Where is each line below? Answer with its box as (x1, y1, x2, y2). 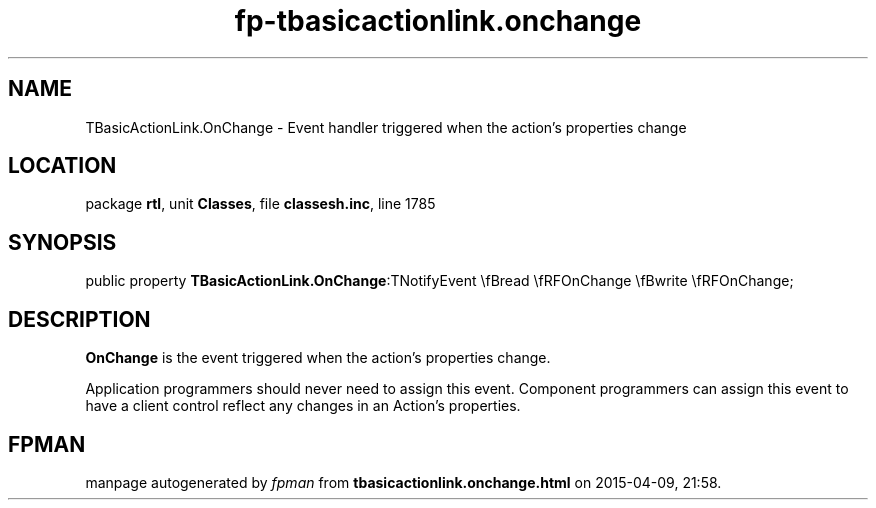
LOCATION (8, 153, 117, 179)
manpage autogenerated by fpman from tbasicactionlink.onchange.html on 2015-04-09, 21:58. (85, 473, 722, 491)
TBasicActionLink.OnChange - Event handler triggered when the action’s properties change (85, 118, 687, 136)
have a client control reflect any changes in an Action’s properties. (85, 397, 521, 415)
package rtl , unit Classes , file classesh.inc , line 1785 (85, 195, 436, 213)
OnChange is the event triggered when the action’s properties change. (85, 349, 551, 367)
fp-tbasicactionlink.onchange (234, 4, 642, 38)
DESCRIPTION (8, 306, 151, 332)
